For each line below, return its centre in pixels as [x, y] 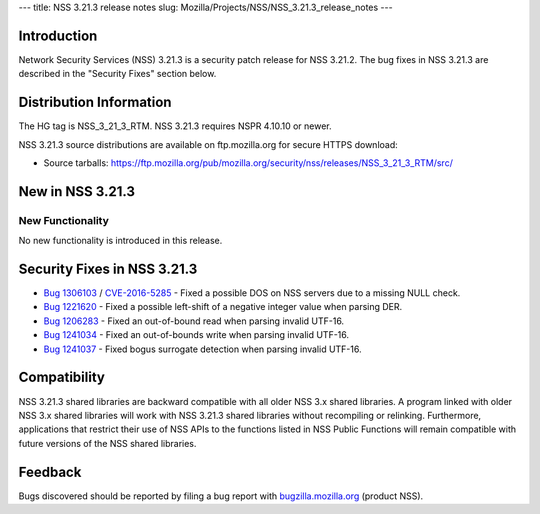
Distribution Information [95, 102]
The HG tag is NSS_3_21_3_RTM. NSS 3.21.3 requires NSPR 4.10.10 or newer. [175, 126]
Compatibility [61, 377]
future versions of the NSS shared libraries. [107, 443]
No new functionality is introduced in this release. [120, 241]
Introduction [58, 35]
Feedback [50, 471]
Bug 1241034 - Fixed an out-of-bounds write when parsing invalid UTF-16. [196, 335]
